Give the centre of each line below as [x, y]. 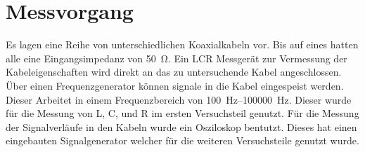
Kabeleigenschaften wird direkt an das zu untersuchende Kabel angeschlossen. [174, 72]
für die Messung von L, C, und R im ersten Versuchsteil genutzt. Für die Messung [182, 113]
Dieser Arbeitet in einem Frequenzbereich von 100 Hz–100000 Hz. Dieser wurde [179, 99]
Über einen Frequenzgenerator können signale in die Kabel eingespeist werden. [175, 85]
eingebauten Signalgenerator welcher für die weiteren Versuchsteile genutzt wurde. [182, 140]
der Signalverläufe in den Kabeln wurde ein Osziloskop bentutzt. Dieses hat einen [181, 126]
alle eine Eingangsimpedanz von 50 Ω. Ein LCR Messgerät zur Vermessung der [177, 58]
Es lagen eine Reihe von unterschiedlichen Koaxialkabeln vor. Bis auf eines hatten [182, 44]
